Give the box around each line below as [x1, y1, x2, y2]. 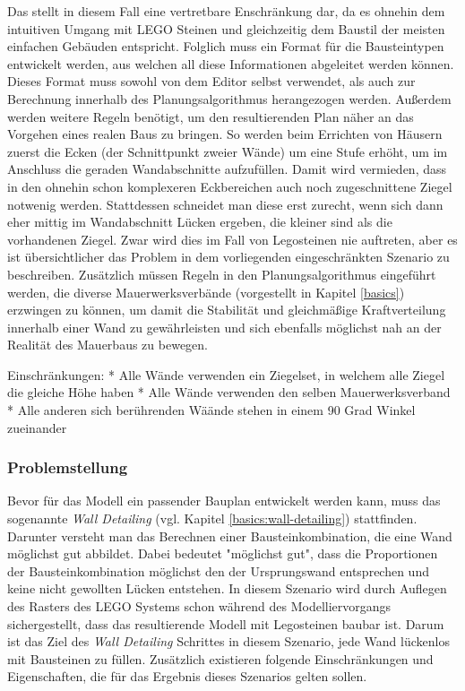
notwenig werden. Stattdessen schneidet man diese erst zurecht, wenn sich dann [7, 194, 443, 213]
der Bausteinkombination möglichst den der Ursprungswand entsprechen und [7, 561, 429, 580]
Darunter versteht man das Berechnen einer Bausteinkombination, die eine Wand [7, 526, 452, 545]
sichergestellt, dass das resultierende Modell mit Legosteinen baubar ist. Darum [7, 614, 444, 633]
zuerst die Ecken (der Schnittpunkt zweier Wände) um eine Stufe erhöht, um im [7, 142, 448, 160]
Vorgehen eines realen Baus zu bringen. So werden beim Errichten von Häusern [7, 125, 443, 143]
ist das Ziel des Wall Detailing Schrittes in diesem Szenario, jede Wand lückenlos [7, 632, 450, 651]
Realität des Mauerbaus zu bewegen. [7, 335, 208, 354]
